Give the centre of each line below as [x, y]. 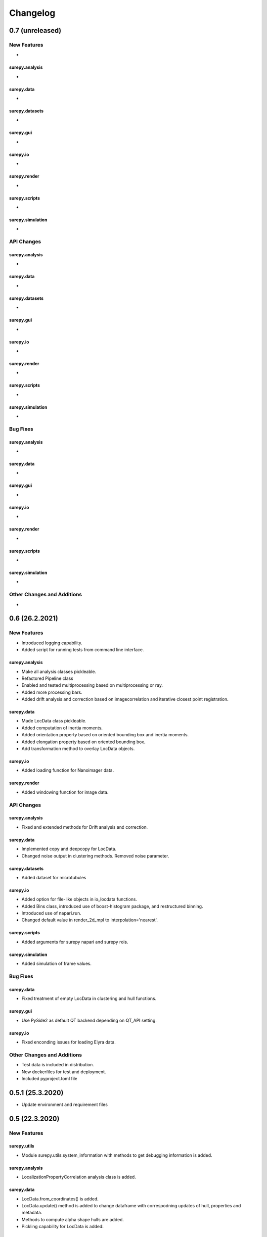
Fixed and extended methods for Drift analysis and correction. [85, 827]
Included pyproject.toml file [49, 1078]
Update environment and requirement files [65, 1104]
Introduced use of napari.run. [51, 913]
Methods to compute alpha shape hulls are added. [73, 1219]
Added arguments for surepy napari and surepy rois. [75, 942]
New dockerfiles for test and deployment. [64, 1072]
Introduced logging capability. [52, 643]
